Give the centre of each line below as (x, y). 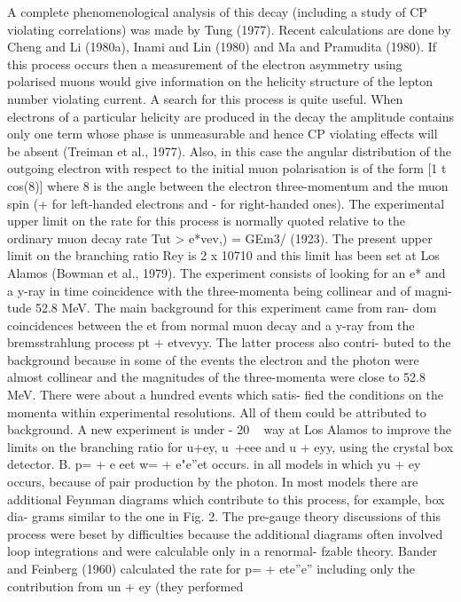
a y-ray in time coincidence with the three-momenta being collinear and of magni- (230, 290)
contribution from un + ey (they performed (125, 586)
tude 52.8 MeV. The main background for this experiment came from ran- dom (222, 308)
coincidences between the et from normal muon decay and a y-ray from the (211, 325)
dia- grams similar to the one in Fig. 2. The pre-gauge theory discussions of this (224, 516)
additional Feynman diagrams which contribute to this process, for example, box (226, 499)
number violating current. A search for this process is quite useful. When (205, 98)
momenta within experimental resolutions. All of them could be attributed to (217, 412)
